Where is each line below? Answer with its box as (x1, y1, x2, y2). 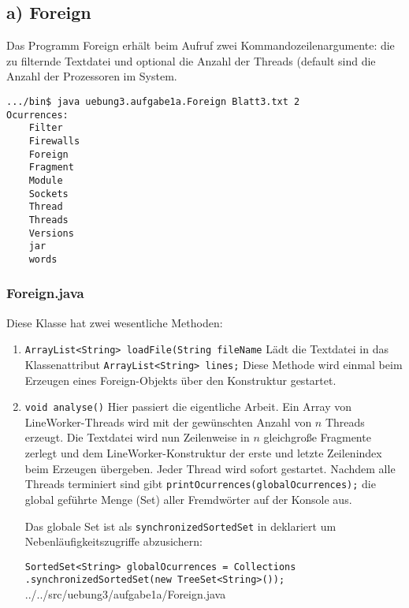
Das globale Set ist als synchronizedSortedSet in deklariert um (24, 517, 336, 534)
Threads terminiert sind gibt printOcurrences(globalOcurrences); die (24, 476, 376, 492)
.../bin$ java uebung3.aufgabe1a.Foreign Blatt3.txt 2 (6, 95, 300, 107)
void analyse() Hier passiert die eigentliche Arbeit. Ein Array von (24, 398, 352, 415)
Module (28, 174, 63, 186)
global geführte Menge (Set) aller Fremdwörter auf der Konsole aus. (24, 491, 352, 507)
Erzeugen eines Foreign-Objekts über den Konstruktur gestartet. (24, 371, 336, 388)
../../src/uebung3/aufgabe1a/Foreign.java (24, 586, 226, 602)
